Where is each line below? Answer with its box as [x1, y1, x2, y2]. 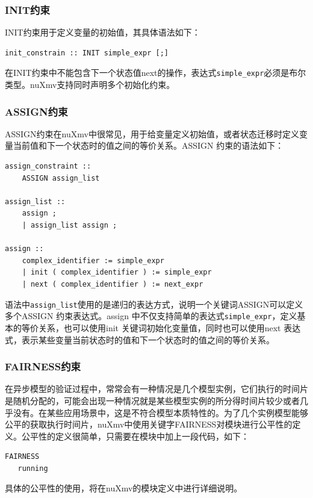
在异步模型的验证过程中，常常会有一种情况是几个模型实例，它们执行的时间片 [5, 382, 308, 395]
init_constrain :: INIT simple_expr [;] [5, 48, 169, 57]
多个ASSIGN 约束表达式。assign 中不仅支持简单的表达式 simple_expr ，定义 [5, 310, 297, 322]
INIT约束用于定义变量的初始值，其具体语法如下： [5, 26, 200, 39]
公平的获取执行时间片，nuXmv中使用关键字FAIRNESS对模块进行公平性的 [5, 418, 293, 431]
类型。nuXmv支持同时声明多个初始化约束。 [5, 78, 175, 91]
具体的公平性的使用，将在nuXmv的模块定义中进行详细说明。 [5, 482, 243, 494]
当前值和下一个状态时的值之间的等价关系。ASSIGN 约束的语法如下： [13, 139, 284, 152]
